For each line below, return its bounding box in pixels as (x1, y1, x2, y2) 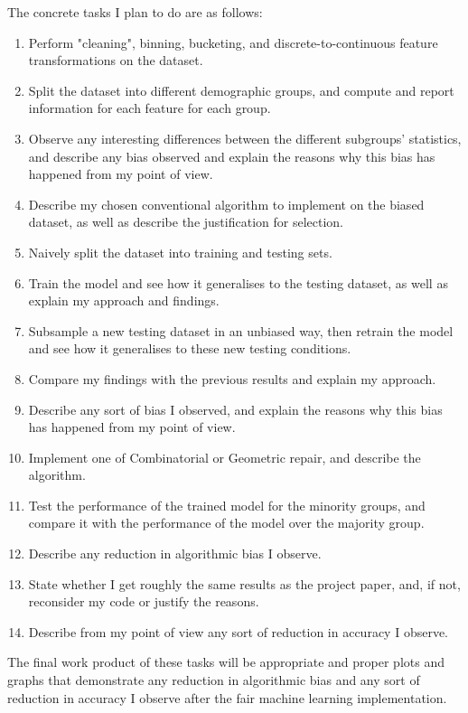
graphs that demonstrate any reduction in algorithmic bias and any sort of (7, 671, 420, 690)
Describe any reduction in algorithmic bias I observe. (28, 544, 322, 563)
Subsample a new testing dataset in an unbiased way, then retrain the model (28, 321, 454, 340)
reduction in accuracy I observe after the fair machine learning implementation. (7, 688, 447, 707)
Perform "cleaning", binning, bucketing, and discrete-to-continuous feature (28, 33, 438, 52)
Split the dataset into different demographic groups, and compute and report (28, 80, 454, 99)
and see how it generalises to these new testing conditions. (28, 339, 351, 358)
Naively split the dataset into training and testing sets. (28, 242, 332, 261)
